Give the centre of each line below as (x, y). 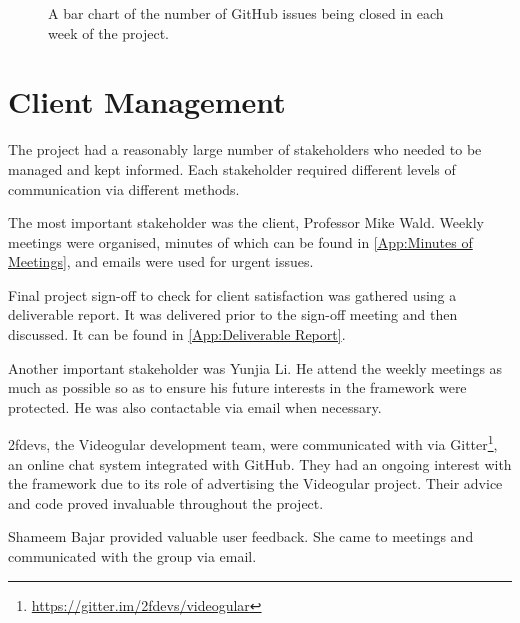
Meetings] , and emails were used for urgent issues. (161, 261)
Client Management (147, 101)
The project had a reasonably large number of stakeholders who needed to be (245, 149)
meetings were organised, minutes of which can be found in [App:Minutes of (240, 241)
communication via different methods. (124, 188)
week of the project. (108, 32)
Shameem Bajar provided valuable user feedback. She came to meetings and (241, 536)
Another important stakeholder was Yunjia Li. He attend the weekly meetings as (255, 367)
